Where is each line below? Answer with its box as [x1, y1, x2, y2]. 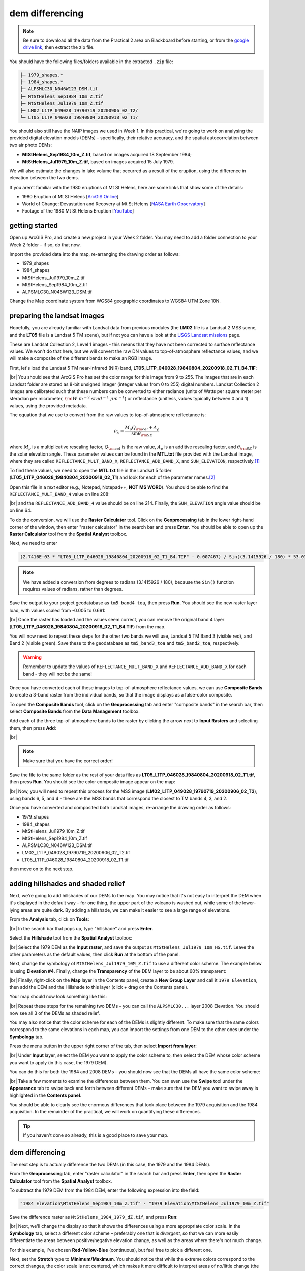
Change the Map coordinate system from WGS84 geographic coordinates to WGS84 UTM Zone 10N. [9, 298, 221, 304]
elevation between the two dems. [9, 175, 79, 181]
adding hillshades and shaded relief [9, 880, 125, 888]
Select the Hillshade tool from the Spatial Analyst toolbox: [9, 935, 133, 941]
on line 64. [9, 507, 32, 513]
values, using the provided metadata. [9, 402, 87, 409]
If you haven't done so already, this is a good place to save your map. [23, 1132, 169, 1138]
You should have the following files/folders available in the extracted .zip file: [9, 58, 174, 65]
